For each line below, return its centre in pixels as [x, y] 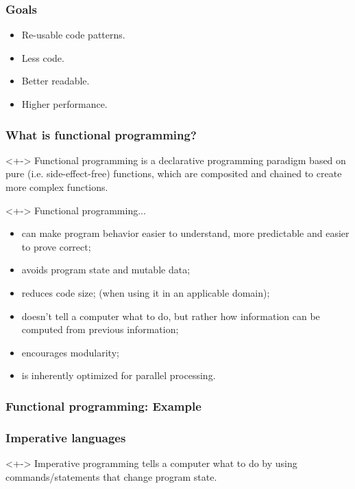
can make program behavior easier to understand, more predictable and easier [185, 233]
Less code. [43, 57]
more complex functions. [57, 187]
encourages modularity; [70, 352]
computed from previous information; [100, 329]
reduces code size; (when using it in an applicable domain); [146, 292]
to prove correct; [56, 246]
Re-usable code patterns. [73, 35]
